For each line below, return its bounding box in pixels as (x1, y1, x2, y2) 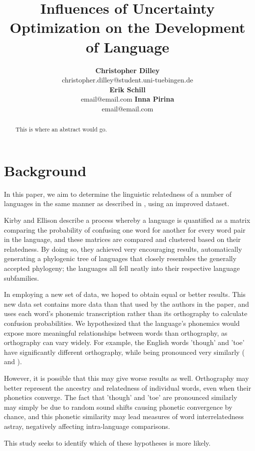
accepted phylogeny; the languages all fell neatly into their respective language (4, 263, 240, 273)
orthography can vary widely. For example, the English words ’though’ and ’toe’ (4, 337, 245, 347)
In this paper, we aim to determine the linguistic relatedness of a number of (4, 188, 232, 199)
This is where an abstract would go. (15, 125, 107, 133)
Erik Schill (109, 84, 146, 94)
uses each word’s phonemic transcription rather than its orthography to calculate (4, 308, 248, 318)
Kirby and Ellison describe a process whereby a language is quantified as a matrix (4, 215, 251, 225)
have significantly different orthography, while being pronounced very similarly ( (4, 346, 245, 357)
